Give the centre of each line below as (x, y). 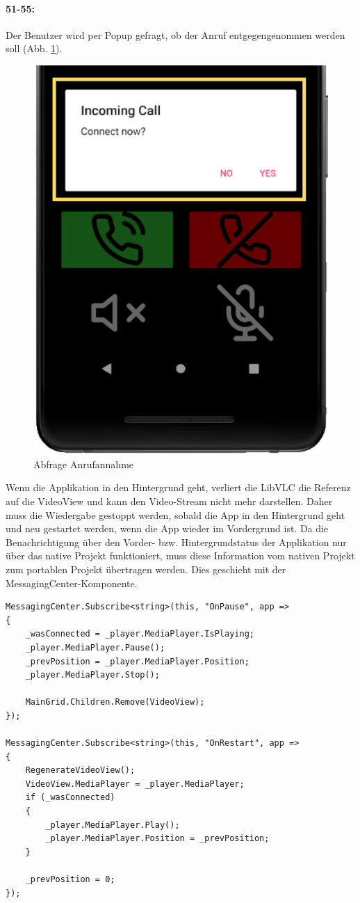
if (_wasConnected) (70, 798)
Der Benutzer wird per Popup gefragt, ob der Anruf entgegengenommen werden (175, 34)
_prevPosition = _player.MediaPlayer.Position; (137, 661)
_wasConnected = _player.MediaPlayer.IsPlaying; (140, 634)
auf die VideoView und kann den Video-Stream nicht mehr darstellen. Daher (169, 501)
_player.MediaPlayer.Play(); (113, 825)
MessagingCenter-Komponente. (72, 583)
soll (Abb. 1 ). (34, 48)
